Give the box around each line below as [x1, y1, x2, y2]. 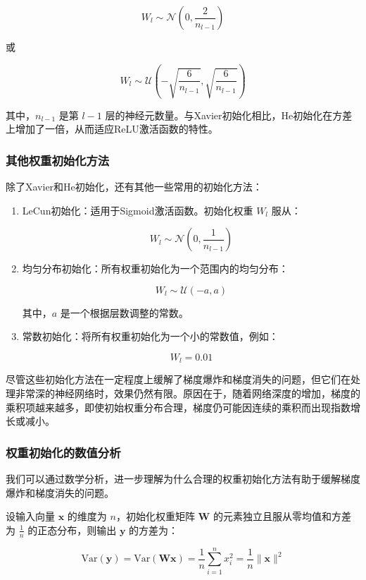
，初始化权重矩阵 [115, 509, 195, 524]
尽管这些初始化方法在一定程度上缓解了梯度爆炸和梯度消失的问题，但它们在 [6, 372, 351, 387]
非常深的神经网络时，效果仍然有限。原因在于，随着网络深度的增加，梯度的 [15, 385, 360, 400]
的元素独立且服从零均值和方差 [213, 509, 351, 524]
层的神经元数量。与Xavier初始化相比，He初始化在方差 [105, 107, 353, 122]
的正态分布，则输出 [27, 522, 117, 537]
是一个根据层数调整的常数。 [60, 305, 189, 320]
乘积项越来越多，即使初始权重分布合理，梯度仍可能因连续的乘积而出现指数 [6, 399, 351, 414]
